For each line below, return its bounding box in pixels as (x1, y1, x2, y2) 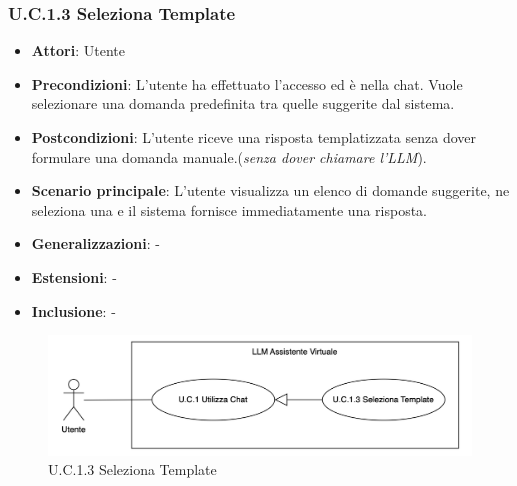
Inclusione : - (31, 300, 116, 321)
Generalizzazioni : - (31, 233, 160, 254)
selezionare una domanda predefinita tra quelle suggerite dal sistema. (31, 93, 455, 114)
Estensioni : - (31, 266, 117, 287)
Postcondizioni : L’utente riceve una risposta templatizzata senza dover (31, 127, 477, 147)
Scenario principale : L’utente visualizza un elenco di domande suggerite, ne (31, 180, 510, 201)
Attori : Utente (31, 40, 125, 61)
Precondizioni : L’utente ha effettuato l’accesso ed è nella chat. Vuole (31, 73, 463, 94)
